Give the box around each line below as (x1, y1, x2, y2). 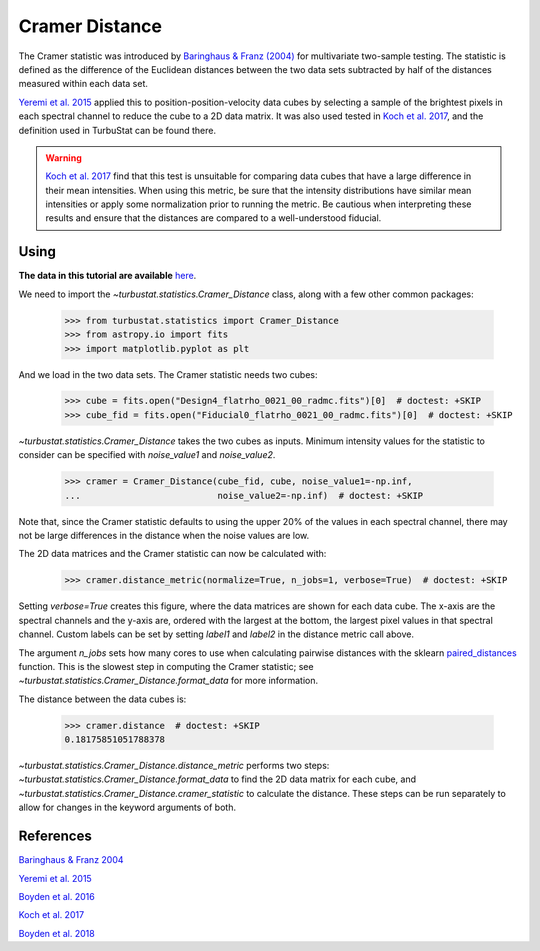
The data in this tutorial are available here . (18, 270, 197, 282)
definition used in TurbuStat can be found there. (18, 124, 217, 136)
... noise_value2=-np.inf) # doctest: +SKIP (64, 490, 424, 501)
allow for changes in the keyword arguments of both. (18, 801, 237, 814)
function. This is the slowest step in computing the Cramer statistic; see (18, 660, 314, 672)
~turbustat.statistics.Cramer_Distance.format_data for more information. (18, 675, 319, 687)
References (18, 828, 92, 845)
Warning (45, 151, 82, 164)
